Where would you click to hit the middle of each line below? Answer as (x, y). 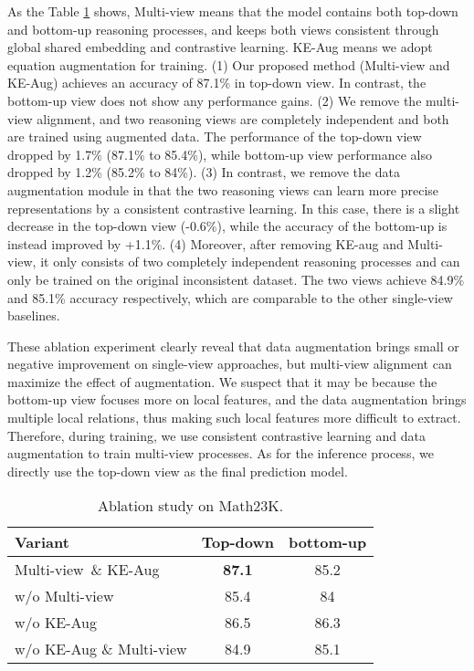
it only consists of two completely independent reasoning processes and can (250, 262)
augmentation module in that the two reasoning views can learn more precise (223, 189)
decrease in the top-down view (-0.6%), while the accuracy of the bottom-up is (227, 226)
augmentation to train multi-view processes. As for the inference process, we (221, 453)
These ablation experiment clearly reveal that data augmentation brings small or (233, 346)
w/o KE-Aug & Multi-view (101, 649)
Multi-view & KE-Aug (87, 570)
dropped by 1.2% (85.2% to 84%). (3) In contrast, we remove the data (204, 172)
